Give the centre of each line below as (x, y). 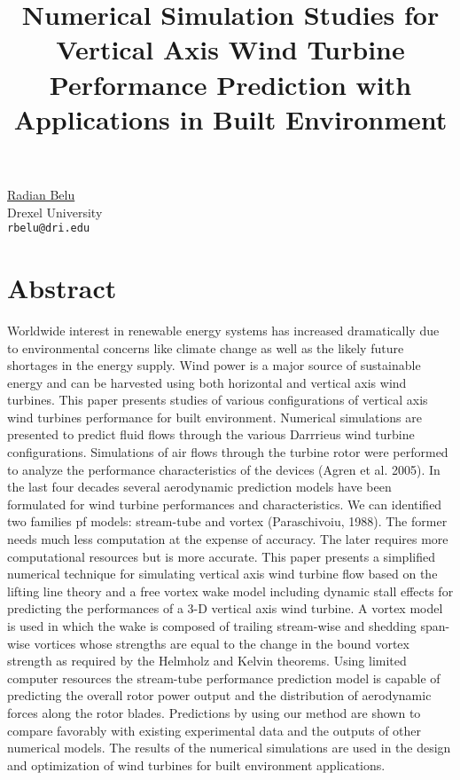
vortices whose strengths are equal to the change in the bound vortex (222, 643)
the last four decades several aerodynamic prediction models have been (199, 487)
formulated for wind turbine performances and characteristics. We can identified (225, 504)
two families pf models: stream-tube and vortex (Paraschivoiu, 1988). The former (227, 521)
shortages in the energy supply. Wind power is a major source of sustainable (214, 365)
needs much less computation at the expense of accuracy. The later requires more (228, 539)
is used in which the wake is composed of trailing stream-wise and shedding (212, 626)
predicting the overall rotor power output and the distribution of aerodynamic (219, 695)
